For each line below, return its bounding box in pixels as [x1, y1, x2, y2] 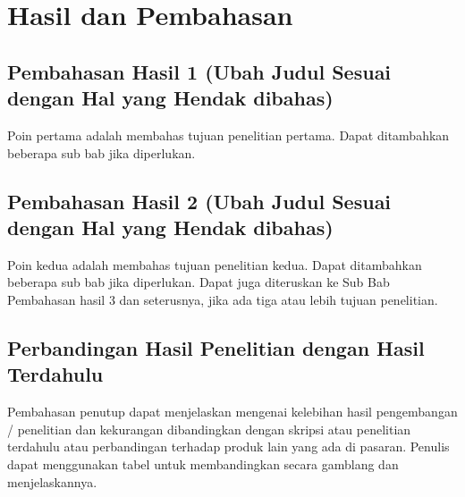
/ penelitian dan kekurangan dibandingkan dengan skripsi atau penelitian [7, 419, 411, 438]
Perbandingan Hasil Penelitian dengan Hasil [7, 333, 425, 361]
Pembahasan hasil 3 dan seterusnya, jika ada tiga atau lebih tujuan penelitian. [7, 290, 438, 308]
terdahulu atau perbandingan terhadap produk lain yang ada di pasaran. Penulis [7, 437, 450, 456]
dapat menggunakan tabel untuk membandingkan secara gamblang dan [7, 454, 399, 473]
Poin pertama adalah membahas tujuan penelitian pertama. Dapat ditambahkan [7, 125, 450, 144]
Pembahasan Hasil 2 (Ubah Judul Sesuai [7, 187, 392, 215]
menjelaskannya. [7, 472, 97, 491]
